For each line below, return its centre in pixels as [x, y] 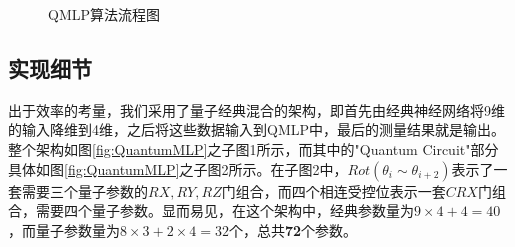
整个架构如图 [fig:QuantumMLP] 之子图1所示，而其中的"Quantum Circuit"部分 [253, 148]
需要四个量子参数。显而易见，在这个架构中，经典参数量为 [224, 210]
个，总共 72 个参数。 [293, 229]
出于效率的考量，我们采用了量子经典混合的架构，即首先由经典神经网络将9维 [256, 109]
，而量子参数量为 [64, 229]
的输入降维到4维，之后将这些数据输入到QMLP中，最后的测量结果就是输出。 [257, 129]
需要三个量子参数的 [84, 190]
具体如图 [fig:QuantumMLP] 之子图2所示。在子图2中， [178, 168]
